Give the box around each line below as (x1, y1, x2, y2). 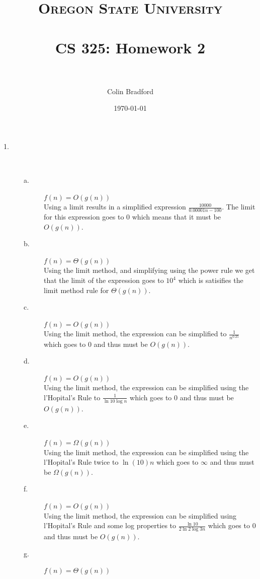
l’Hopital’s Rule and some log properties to (44, 520, 177, 531)
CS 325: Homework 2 (55, 37, 206, 57)
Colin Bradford (107, 86, 154, 96)
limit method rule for (44, 284, 109, 295)
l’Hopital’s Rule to (44, 392, 101, 402)
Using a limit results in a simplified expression (44, 201, 186, 212)
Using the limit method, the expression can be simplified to (44, 328, 227, 339)
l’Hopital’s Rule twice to (44, 457, 119, 467)
